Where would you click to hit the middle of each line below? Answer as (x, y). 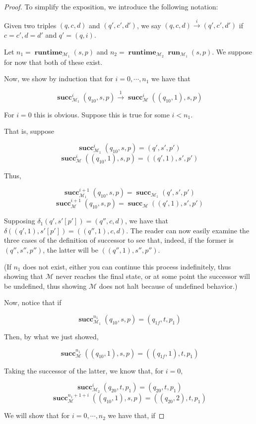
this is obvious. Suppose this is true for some (102, 114)
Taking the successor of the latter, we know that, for (84, 370)
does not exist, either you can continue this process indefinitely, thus (127, 266)
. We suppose (232, 51)
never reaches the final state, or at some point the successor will (153, 276)
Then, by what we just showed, (51, 336)
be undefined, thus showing (45, 286)
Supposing (20, 221)
